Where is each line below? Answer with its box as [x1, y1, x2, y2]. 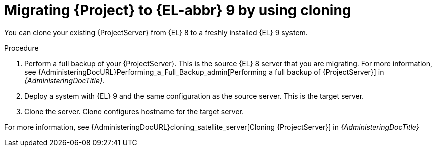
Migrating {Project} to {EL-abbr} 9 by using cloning [4, 2, 351, 19]
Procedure [4, 43, 39, 52]
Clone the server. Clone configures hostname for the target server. [24, 107, 244, 116]
